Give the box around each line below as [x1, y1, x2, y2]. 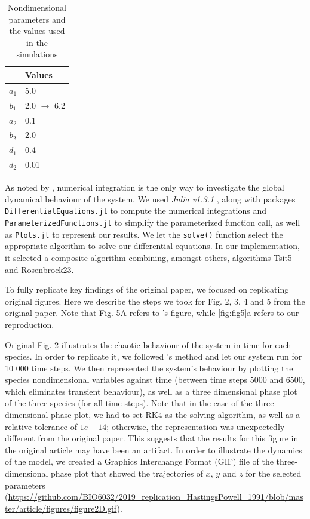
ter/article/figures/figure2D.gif [5, 502, 117, 514]
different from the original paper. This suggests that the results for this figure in [5, 432, 299, 444]
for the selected [245, 467, 302, 480]
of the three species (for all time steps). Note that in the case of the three [5, 397, 274, 409]
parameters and [8, 13, 66, 25]
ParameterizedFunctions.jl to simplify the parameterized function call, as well [5, 216, 300, 229]
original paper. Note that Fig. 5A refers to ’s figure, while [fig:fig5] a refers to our [5, 306, 299, 319]
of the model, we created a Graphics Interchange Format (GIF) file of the [5, 455, 274, 468]
